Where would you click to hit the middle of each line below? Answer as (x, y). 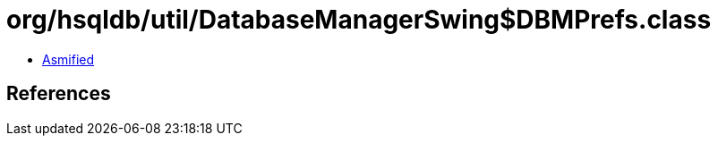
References (59, 94)
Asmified (68, 59)
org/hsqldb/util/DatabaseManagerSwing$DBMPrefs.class (359, 20)
